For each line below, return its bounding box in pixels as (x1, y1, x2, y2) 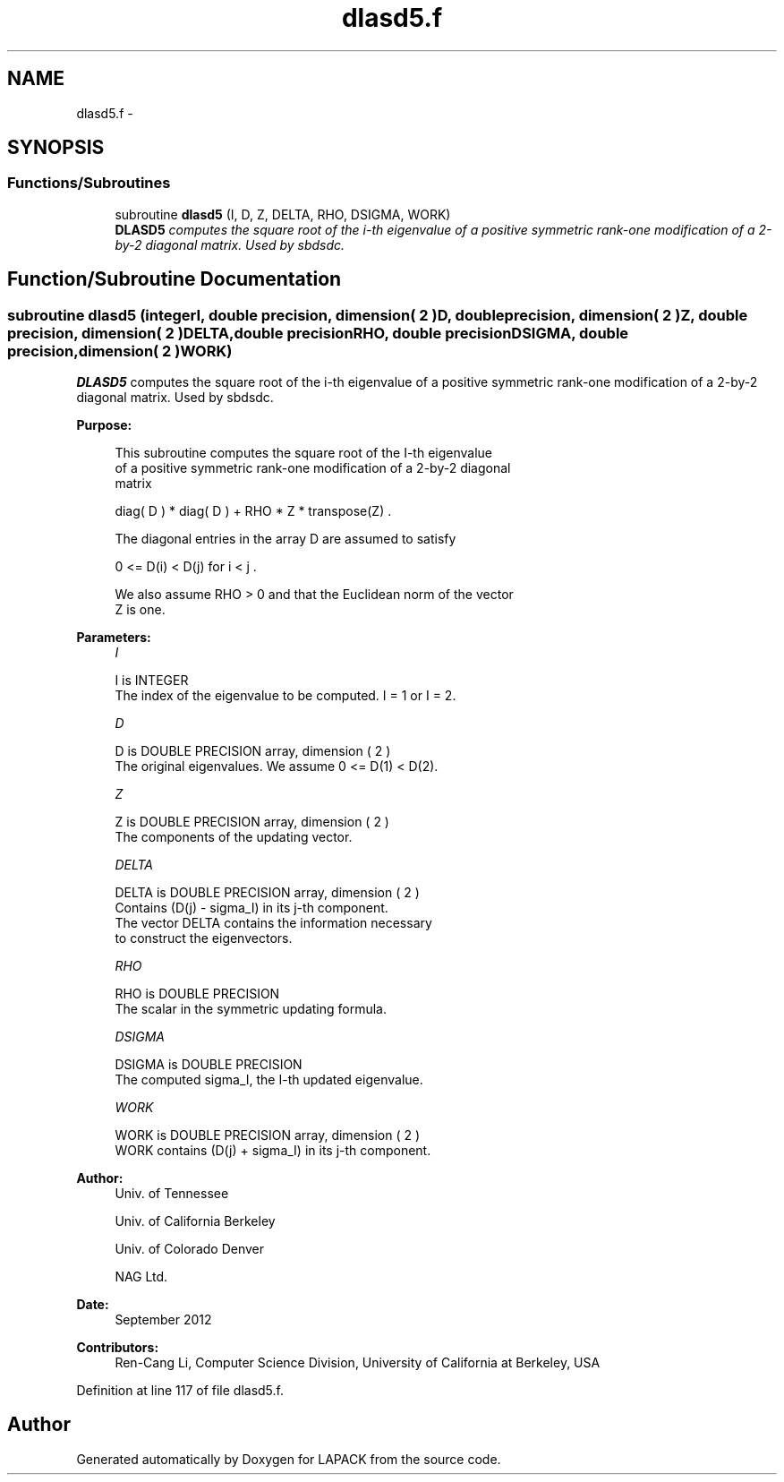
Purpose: (76, 417, 132, 433)
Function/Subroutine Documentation (7, 268, 342, 291)
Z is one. (115, 602, 166, 618)
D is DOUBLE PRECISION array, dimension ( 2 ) (115, 743, 391, 759)
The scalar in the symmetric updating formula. (115, 1001, 388, 1017)
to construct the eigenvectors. (115, 930, 293, 947)
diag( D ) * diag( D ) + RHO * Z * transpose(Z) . (115, 503, 392, 519)
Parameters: (76, 630, 151, 646)
